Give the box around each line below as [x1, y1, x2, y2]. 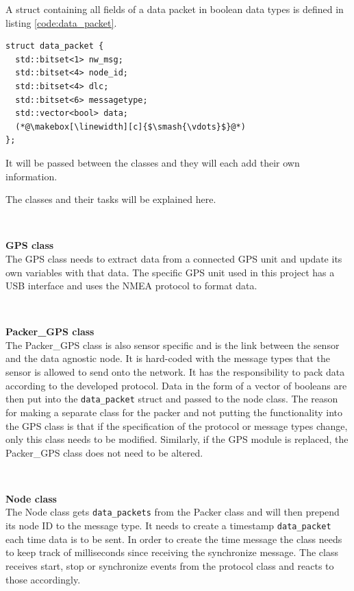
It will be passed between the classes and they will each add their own [5, 155, 300, 169]
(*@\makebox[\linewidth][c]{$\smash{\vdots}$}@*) [15, 121, 246, 132]
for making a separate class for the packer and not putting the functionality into [5, 405, 342, 419]
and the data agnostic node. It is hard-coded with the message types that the [5, 351, 331, 365]
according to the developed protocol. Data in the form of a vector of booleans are [5, 378, 347, 392]
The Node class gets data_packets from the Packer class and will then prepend [5, 505, 340, 519]
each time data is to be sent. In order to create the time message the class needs [5, 531, 342, 546]
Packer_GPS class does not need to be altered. [5, 445, 203, 459]
